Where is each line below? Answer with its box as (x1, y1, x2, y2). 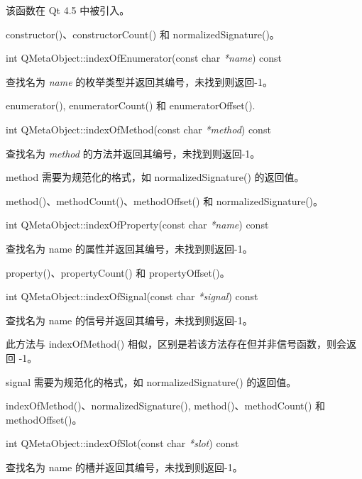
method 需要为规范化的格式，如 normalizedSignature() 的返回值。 (6, 170, 305, 185)
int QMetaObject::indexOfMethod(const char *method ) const (6, 121, 271, 136)
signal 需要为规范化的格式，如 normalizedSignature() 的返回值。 (6, 374, 297, 389)
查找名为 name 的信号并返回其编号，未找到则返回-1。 (6, 312, 253, 327)
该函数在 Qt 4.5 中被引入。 (6, 3, 130, 17)
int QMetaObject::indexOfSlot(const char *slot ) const (6, 436, 239, 451)
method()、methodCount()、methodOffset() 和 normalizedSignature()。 (6, 193, 324, 208)
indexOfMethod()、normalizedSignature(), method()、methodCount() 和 (6, 398, 326, 413)
